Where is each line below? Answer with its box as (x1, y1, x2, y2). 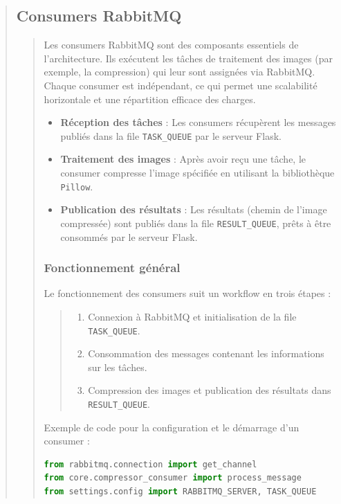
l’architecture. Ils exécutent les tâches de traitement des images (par (44, 51, 333, 65)
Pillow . (60, 179, 93, 193)
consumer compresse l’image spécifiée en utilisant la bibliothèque (60, 165, 335, 180)
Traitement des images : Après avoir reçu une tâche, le (60, 152, 306, 166)
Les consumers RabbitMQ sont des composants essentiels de (44, 37, 299, 52)
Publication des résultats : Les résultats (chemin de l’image (60, 202, 327, 217)
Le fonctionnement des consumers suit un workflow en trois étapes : (44, 286, 331, 300)
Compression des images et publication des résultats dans (88, 383, 331, 397)
